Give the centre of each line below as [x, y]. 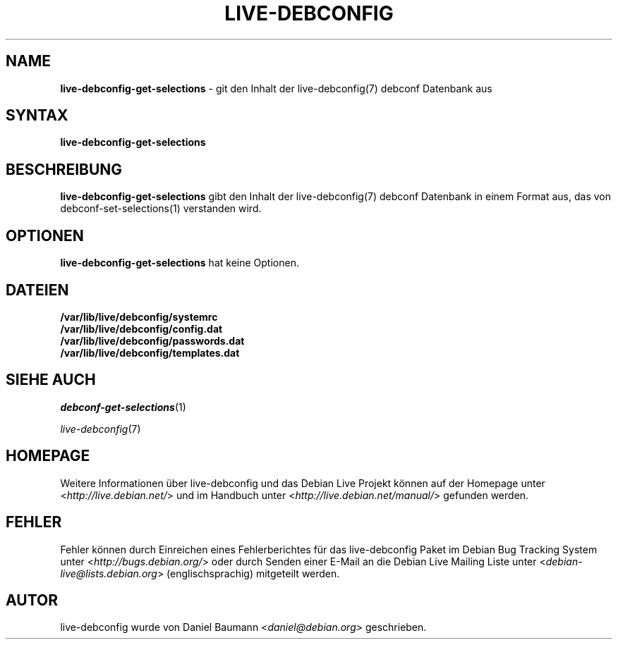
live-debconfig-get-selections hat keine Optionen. [180, 263]
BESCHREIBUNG [64, 169]
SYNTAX [37, 116]
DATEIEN [37, 290]
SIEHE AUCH [51, 380]
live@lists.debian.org [109, 573]
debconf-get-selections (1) [123, 407]
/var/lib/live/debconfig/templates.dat [150, 352]
